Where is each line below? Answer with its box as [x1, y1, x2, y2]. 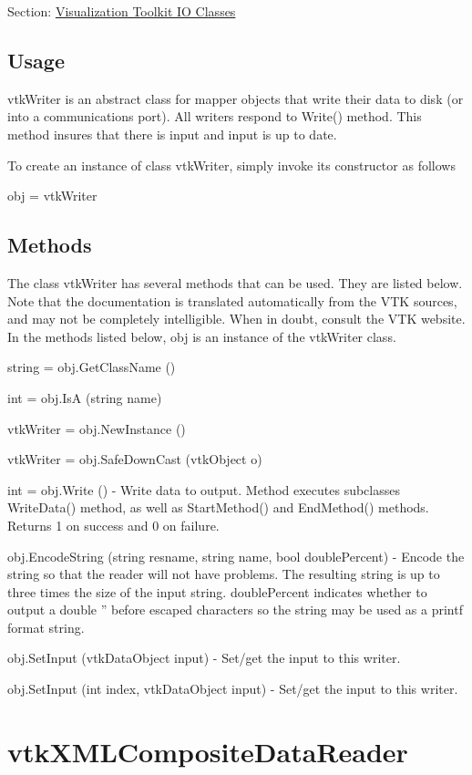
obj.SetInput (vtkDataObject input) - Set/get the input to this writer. [7, 648, 401, 667]
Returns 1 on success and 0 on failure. [7, 515, 220, 534]
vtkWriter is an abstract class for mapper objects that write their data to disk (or [7, 88, 464, 108]
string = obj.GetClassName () [7, 357, 176, 377]
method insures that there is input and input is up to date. [7, 124, 337, 143]
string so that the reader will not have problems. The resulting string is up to [7, 564, 440, 584]
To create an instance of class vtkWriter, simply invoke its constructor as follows [7, 155, 456, 174]
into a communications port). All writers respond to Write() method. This [7, 107, 422, 126]
